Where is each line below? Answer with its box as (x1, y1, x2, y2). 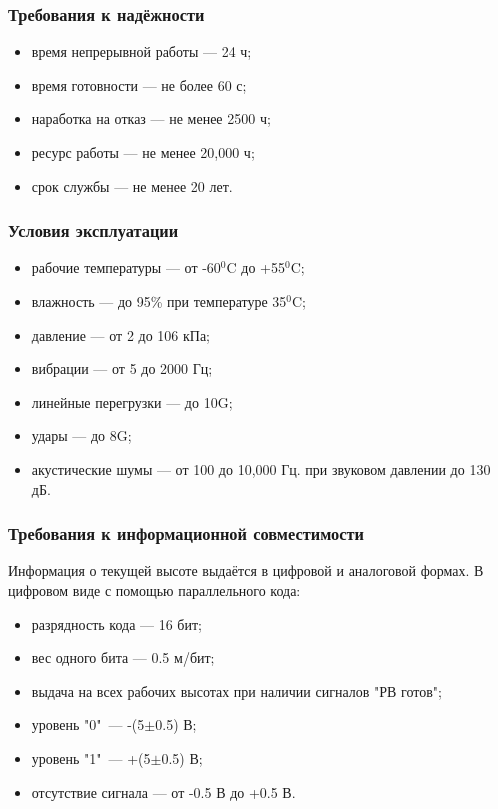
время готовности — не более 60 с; (31, 74, 247, 95)
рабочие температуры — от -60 (31, 257, 221, 278)
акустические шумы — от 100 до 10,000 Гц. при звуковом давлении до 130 (31, 458, 491, 479)
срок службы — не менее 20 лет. (31, 175, 233, 196)
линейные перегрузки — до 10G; (31, 391, 233, 412)
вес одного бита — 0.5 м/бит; (31, 647, 215, 668)
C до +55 (226, 257, 285, 278)
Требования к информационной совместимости (8, 521, 364, 546)
